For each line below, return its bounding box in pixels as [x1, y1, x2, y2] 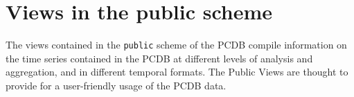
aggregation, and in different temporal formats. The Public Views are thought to [6, 64, 348, 79]
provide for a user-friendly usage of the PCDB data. [6, 78, 227, 92]
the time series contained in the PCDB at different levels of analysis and [6, 51, 313, 65]
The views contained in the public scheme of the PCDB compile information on [6, 37, 347, 52]
